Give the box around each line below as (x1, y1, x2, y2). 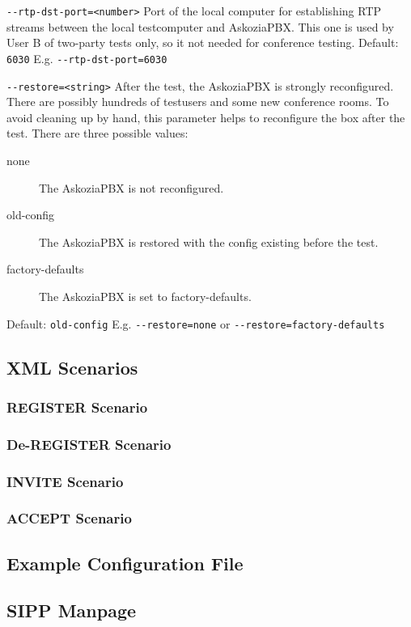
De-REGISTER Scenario (6, 434, 172, 454)
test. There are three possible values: (6, 125, 189, 142)
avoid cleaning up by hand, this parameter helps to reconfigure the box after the (6, 108, 405, 125)
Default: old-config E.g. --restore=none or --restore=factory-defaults (6, 315, 385, 332)
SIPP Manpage (6, 598, 137, 623)
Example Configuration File (6, 550, 244, 575)
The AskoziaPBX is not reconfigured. (39, 179, 224, 196)
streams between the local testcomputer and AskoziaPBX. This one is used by (6, 18, 394, 35)
